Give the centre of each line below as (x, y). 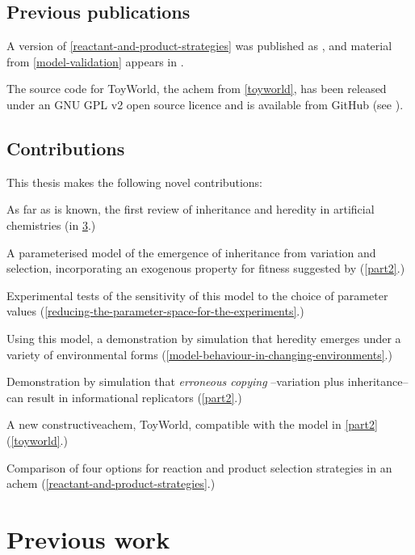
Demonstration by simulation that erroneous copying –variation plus (176, 381)
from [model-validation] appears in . (95, 61)
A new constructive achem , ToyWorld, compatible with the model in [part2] (192, 424)
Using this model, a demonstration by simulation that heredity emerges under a (204, 338)
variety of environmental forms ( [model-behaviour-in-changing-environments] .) (199, 354)
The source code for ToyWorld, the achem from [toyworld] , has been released (197, 89)
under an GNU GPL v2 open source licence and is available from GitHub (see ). (205, 104)
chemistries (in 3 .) (51, 225)
